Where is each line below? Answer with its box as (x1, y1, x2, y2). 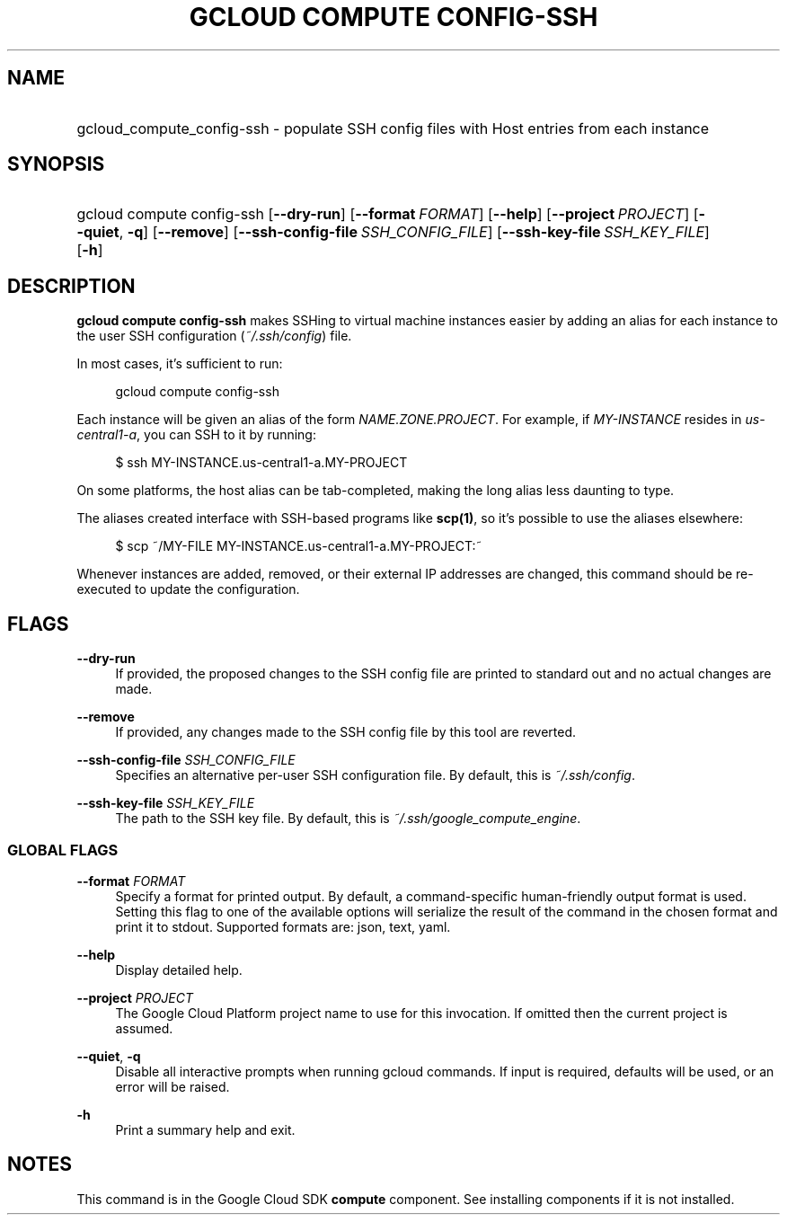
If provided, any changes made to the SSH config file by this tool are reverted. (115, 724, 577, 740)
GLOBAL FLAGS (7, 840, 119, 859)
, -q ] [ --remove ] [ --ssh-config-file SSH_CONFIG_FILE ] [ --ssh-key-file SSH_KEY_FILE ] (119, 223, 710, 242)
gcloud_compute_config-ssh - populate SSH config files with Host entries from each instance (76, 119, 710, 137)
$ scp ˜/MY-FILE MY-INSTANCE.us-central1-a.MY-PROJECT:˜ (115, 538, 482, 554)
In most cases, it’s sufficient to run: (76, 356, 283, 372)
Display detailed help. (115, 961, 243, 978)
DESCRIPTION (7, 274, 136, 297)
